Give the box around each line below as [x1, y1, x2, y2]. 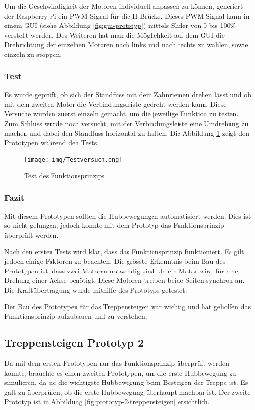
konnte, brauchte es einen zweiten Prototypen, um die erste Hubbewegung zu [4, 367, 236, 378]
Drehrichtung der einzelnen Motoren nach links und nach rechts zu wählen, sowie [4, 39, 248, 50]
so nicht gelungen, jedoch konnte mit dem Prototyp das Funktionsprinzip [4, 220, 224, 230]
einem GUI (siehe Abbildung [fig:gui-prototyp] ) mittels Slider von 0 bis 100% [4, 20, 236, 30]
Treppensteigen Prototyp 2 [4, 335, 144, 350]
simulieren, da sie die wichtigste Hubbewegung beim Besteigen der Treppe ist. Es [4, 377, 248, 387]
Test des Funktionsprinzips [24, 170, 104, 180]
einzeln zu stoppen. [4, 49, 62, 59]
